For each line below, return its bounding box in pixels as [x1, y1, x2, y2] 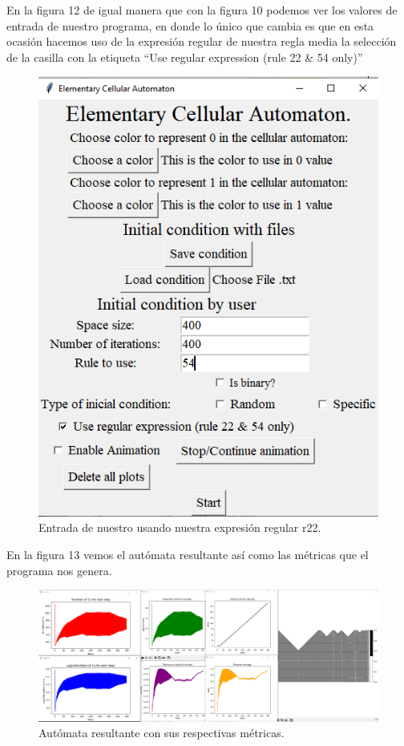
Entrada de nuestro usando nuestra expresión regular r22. [38, 519, 321, 536]
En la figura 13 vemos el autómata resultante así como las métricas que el [6, 546, 369, 563]
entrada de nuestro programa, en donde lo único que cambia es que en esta [6, 17, 374, 34]
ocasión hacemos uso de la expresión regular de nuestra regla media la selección [6, 33, 397, 50]
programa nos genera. [6, 562, 112, 578]
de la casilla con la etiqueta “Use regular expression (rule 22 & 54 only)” [6, 48, 363, 65]
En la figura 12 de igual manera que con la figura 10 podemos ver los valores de [6, 2, 398, 18]
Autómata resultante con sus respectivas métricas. [38, 724, 285, 741]
